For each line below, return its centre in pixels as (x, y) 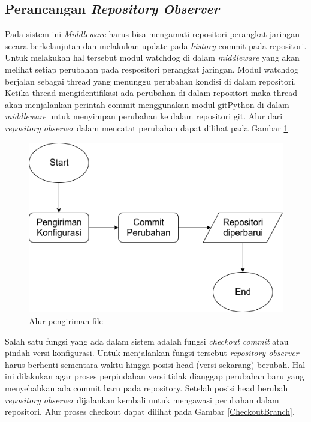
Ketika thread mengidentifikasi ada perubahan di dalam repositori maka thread (151, 93)
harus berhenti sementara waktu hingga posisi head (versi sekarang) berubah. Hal (155, 364)
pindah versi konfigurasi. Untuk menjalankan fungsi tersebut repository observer (152, 353)
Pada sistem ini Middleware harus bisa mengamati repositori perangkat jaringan (152, 34)
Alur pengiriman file (66, 321)
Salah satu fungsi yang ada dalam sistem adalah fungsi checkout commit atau (147, 341)
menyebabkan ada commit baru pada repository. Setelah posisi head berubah (147, 388)
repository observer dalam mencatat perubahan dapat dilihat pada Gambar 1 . (148, 128)
